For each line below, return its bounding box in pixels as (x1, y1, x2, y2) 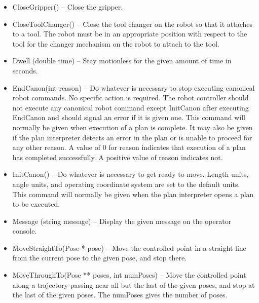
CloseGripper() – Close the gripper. (12, 2, 123, 12)
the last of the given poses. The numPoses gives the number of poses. (12, 289, 228, 300)
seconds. (12, 65, 38, 75)
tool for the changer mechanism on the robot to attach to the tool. (12, 38, 219, 49)
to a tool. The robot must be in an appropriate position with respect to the (12, 28, 247, 39)
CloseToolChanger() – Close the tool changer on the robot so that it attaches (12, 18, 253, 29)
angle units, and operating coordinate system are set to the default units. (12, 178, 240, 189)
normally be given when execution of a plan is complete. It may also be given (12, 122, 253, 132)
